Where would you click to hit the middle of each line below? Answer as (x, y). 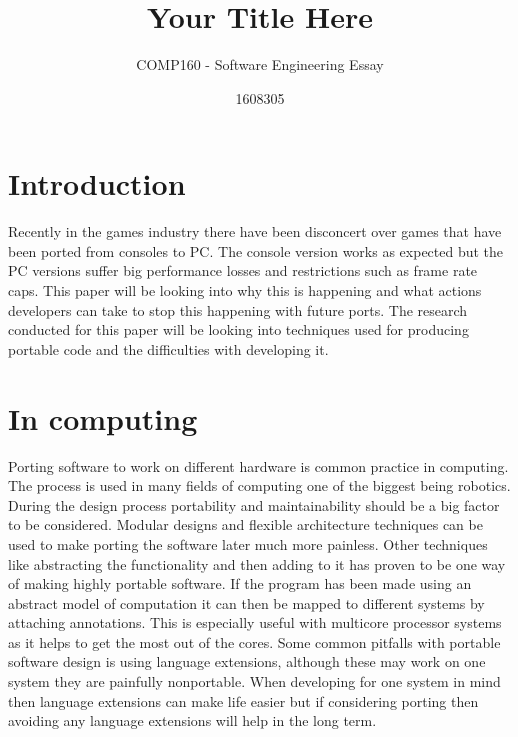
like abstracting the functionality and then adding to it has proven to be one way (257, 563)
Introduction (97, 183)
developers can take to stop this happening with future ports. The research (238, 309)
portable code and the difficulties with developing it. (168, 348)
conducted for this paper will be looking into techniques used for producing (238, 329)
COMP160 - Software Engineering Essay (260, 64)
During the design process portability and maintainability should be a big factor (254, 504)
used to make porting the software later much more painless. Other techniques (248, 543)
